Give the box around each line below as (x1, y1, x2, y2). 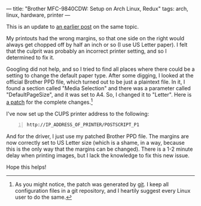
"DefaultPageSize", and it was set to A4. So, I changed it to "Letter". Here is (6, 91, 192, 98)
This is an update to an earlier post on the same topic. (6, 23, 139, 30)
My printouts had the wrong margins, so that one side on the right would (6, 35, 184, 41)
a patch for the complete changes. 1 (6, 97, 93, 106)
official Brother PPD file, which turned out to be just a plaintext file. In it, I (6, 78, 185, 85)
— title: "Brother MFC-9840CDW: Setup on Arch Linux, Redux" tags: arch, (6, 5, 188, 12)
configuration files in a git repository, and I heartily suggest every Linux (14, 187, 191, 194)
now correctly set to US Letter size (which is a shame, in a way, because (6, 139, 185, 146)
